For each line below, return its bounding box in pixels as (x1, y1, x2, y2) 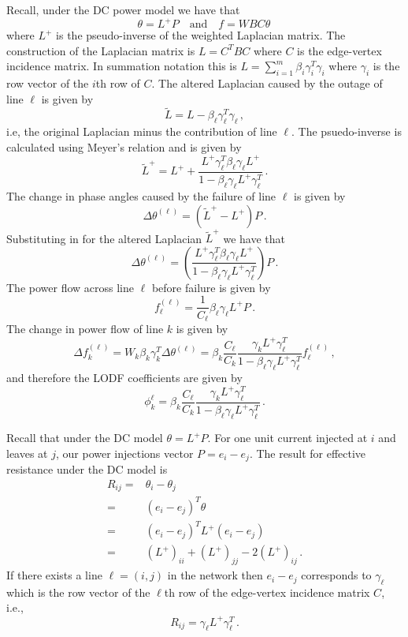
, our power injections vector (56, 444, 194, 461)
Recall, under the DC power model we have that (6, 2, 240, 17)
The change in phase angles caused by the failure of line (6, 187, 276, 204)
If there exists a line (6, 567, 102, 583)
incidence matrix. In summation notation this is (6, 58, 237, 74)
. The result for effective (249, 444, 366, 461)
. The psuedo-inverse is (291, 123, 402, 140)
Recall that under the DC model (6, 429, 163, 446)
